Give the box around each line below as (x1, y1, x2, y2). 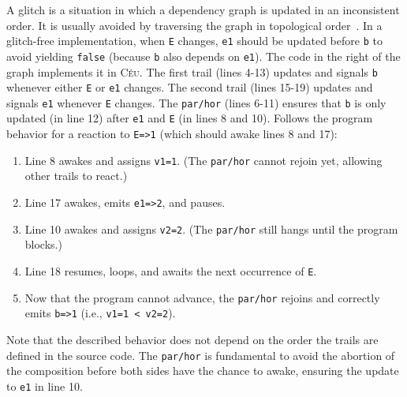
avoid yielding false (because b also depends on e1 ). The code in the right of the (6, 47, 401, 64)
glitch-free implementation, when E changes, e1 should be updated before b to (6, 32, 383, 49)
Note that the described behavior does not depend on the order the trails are (6, 331, 379, 347)
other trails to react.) (24, 167, 128, 184)
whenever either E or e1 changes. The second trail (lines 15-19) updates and (6, 79, 373, 96)
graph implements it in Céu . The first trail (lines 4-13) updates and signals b (6, 63, 378, 80)
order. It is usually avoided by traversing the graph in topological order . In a (6, 17, 383, 33)
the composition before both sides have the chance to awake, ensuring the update (6, 362, 399, 379)
